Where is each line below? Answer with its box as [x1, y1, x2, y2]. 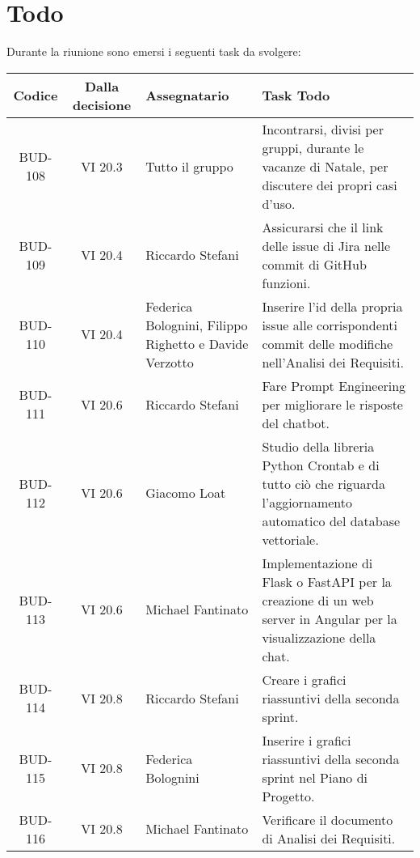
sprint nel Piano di [262, 767, 367, 787]
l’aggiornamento [262, 492, 353, 512]
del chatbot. [262, 413, 330, 432]
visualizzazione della [262, 627, 376, 647]
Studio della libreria [262, 436, 375, 456]
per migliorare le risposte [262, 394, 403, 414]
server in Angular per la [262, 609, 397, 628]
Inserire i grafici [262, 730, 351, 750]
